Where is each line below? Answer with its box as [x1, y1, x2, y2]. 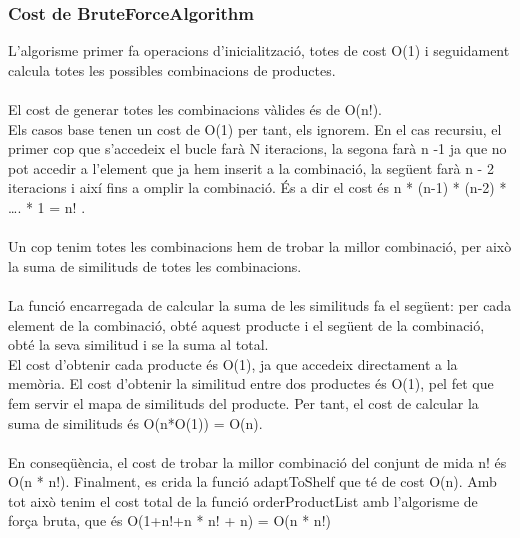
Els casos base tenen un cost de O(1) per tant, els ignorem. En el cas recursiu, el [8, 118, 502, 139]
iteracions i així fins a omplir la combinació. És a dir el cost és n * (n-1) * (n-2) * [8, 177, 507, 198]
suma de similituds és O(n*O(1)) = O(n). [8, 412, 263, 433]
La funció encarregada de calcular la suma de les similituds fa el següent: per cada [8, 294, 512, 315]
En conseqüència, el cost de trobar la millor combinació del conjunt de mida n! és [8, 451, 507, 472]
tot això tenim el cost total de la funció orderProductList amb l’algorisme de [8, 490, 478, 511]
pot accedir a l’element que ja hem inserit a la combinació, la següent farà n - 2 [8, 157, 494, 178]
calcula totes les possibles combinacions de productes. [8, 59, 336, 80]
